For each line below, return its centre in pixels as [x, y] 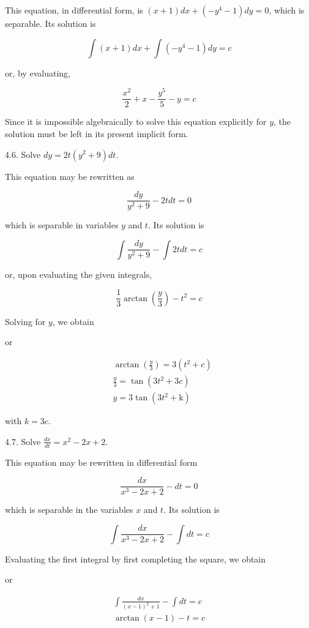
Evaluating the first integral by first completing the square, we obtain [136, 559]
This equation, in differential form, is [74, 10]
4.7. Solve [23, 441]
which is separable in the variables [69, 510]
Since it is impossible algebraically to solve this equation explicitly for [136, 121]
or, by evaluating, [38, 73]
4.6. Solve [23, 154]
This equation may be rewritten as [70, 176]
